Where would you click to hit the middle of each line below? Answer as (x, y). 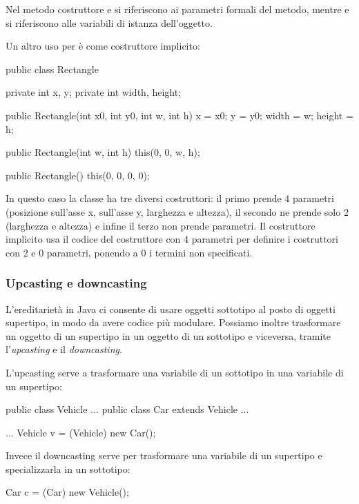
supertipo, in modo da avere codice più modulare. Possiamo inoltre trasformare (173, 322)
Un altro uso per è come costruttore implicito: (103, 46)
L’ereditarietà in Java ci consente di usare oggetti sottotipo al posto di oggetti (171, 309)
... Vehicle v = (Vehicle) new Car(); (81, 432)
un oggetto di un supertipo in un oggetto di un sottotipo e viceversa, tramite (168, 335)
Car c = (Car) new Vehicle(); (67, 492)
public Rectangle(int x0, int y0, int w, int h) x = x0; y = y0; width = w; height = (179, 115)
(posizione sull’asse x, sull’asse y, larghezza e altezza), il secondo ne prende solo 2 (177, 211)
